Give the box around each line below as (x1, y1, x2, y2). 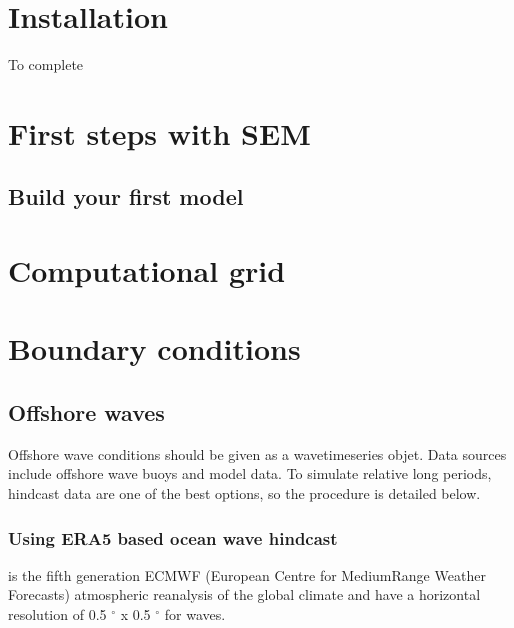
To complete (8, 54, 84, 75)
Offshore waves (8, 397, 165, 428)
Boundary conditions (8, 328, 301, 369)
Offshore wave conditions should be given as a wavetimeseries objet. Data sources (8, 443, 507, 464)
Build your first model (8, 181, 244, 212)
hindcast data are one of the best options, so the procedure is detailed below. (8, 483, 481, 504)
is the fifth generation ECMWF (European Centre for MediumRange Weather (8, 564, 486, 585)
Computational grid (8, 250, 286, 291)
